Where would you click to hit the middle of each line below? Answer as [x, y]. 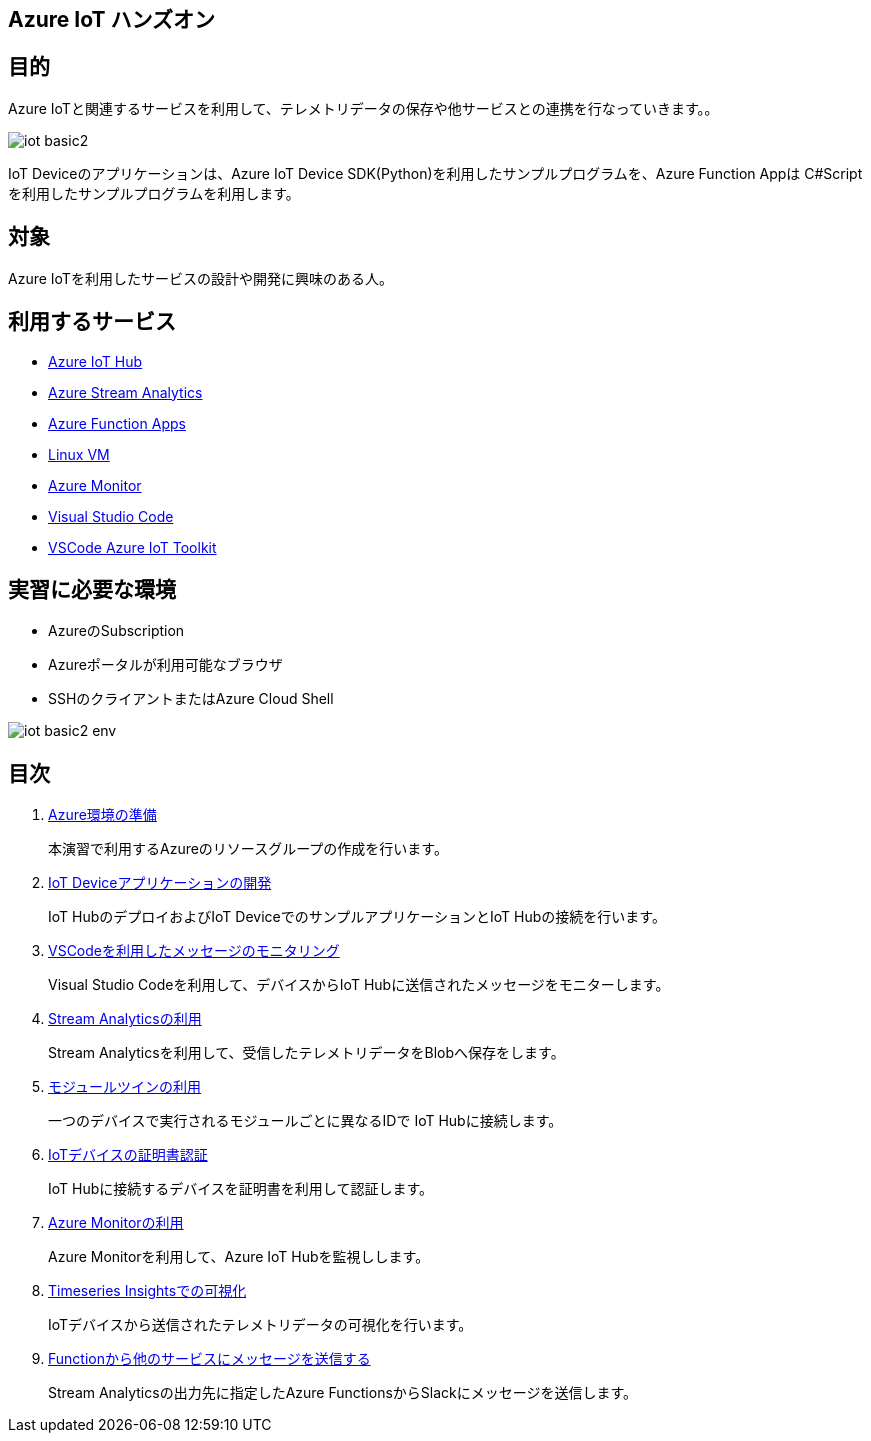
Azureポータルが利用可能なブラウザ [165, 665]
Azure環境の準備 [102, 815]
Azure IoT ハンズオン [112, 19]
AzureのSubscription [116, 631]
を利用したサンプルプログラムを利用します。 [154, 193]
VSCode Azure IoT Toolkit [132, 547]
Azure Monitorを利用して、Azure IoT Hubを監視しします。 [239, 1257]
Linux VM [79, 454]
